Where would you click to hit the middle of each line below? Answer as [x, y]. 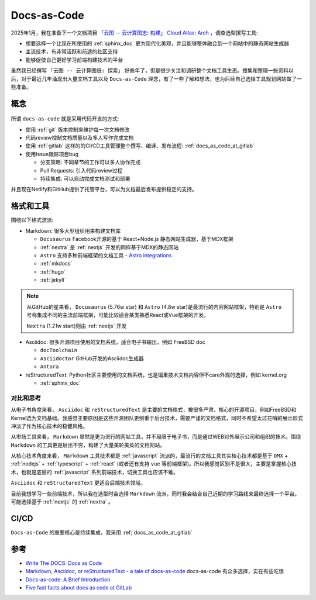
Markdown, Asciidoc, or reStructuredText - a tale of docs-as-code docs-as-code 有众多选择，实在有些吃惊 [155, 571]
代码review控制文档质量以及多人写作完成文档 [80, 138]
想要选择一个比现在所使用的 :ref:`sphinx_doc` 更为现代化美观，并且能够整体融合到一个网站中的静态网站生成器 [157, 43]
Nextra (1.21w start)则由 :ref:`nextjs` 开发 [77, 326]
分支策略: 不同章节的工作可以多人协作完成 [90, 162]
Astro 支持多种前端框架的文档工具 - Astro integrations [106, 255]
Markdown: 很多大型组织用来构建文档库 [73, 230]
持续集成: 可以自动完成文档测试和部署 [85, 179]
